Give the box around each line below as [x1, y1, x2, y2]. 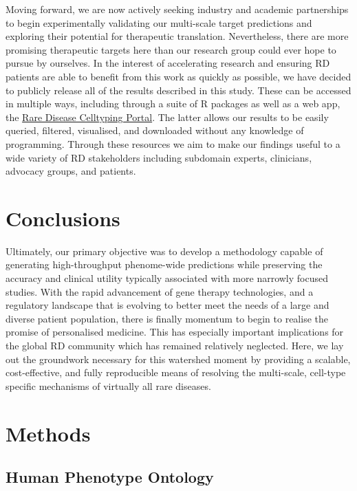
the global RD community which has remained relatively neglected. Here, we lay [6, 338, 344, 352]
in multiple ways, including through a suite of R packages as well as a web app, [6, 96, 340, 111]
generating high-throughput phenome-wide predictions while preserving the [6, 257, 323, 272]
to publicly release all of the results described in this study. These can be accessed [6, 83, 351, 97]
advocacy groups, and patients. [6, 164, 136, 178]
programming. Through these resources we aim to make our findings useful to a [6, 136, 340, 151]
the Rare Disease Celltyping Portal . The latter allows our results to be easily [6, 109, 329, 124]
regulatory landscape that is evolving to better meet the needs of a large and [6, 298, 329, 312]
